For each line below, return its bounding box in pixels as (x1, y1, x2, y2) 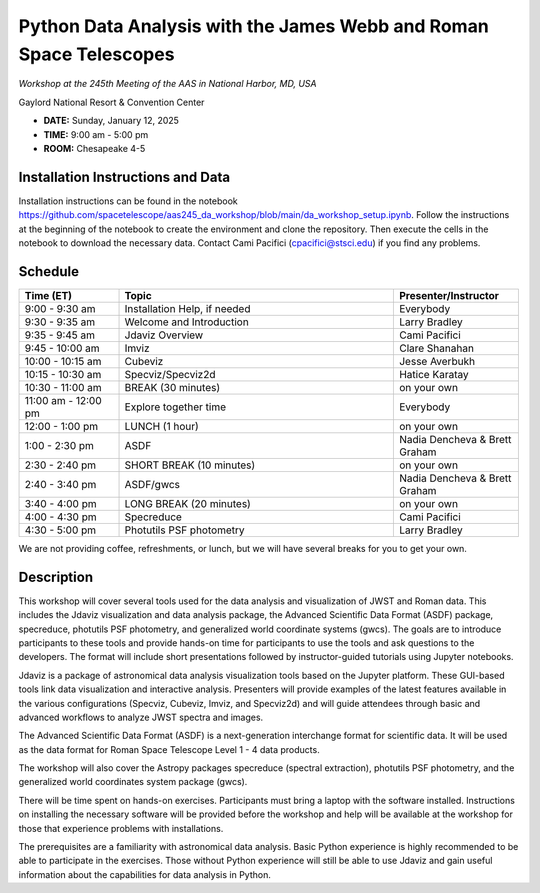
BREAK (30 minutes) (124, 380, 221, 394)
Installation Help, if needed (124, 301, 251, 315)
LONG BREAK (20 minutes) (124, 496, 252, 510)
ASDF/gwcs (124, 477, 180, 491)
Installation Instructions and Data (18, 168, 230, 185)
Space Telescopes (18, 43, 175, 65)
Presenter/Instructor (398, 288, 500, 302)
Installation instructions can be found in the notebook (18, 195, 239, 207)
